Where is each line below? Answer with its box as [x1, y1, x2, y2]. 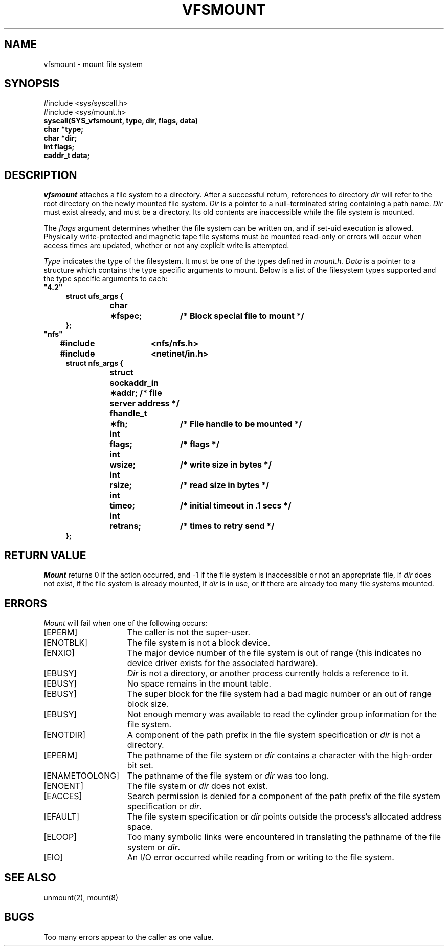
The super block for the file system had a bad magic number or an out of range [127, 688, 432, 699]
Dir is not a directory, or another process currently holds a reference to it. [127, 668, 409, 678]
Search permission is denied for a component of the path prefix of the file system [127, 790, 440, 801]
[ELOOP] [43, 831, 77, 842]
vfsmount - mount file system [43, 59, 143, 69]
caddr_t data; [43, 151, 90, 160]
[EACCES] [43, 790, 82, 801]
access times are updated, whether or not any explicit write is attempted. [43, 241, 289, 250]
